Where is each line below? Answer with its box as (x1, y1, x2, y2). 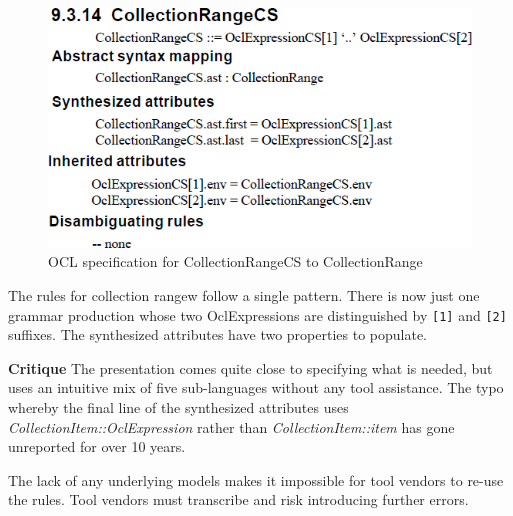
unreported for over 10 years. (8, 436, 186, 457)
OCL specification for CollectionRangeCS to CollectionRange (48, 251, 423, 272)
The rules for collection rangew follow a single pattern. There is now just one (8, 284, 480, 305)
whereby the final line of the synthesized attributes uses (8, 396, 349, 417)
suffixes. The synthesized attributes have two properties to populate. (8, 324, 428, 345)
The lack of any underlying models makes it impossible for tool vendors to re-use (8, 469, 504, 490)
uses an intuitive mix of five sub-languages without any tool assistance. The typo (8, 377, 504, 398)
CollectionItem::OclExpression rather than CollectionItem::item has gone (8, 416, 455, 437)
